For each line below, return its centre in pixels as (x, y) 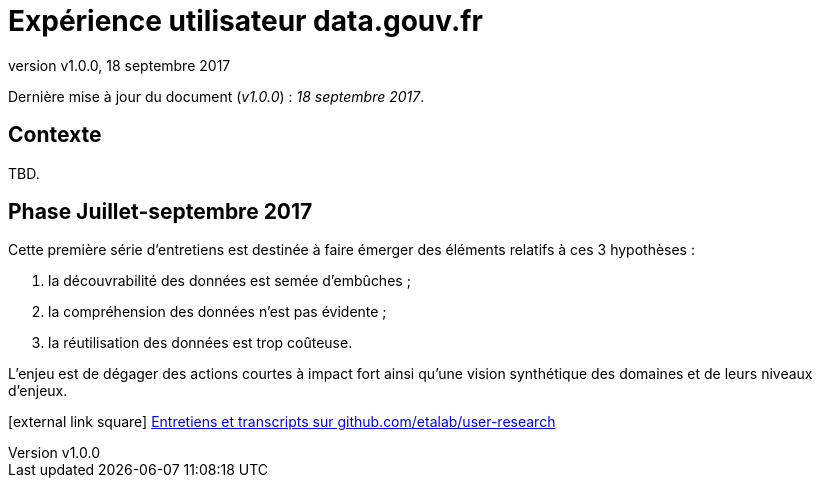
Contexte (55, 135)
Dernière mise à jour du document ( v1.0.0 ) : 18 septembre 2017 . (216, 96)
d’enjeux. (38, 391)
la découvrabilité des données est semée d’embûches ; (229, 281)
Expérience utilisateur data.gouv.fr (245, 21)
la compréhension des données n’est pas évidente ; (217, 312)
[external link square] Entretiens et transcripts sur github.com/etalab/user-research (282, 422)
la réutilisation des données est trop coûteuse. (200, 343)
